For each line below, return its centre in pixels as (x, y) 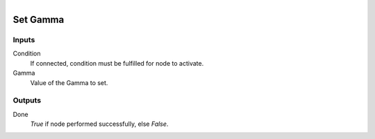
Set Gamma (39, 20)
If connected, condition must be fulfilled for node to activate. (117, 63)
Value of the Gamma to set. (69, 82)
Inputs (24, 39)
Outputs (27, 100)
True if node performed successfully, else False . (99, 124)
